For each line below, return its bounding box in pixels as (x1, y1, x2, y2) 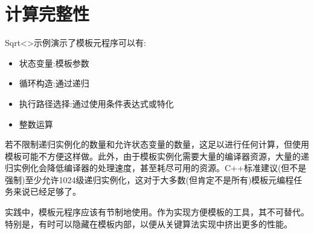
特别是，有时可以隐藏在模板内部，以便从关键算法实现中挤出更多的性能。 (5, 217, 292, 230)
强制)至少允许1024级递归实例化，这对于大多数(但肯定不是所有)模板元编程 (5, 173, 294, 186)
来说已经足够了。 (13, 185, 81, 198)
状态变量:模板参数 (19, 56, 89, 69)
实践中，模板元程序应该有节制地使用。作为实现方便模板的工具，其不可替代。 (5, 206, 309, 218)
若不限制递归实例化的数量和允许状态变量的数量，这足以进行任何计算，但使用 (5, 138, 309, 151)
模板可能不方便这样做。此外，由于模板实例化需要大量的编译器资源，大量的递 (5, 149, 309, 162)
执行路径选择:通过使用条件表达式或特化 (19, 97, 174, 109)
